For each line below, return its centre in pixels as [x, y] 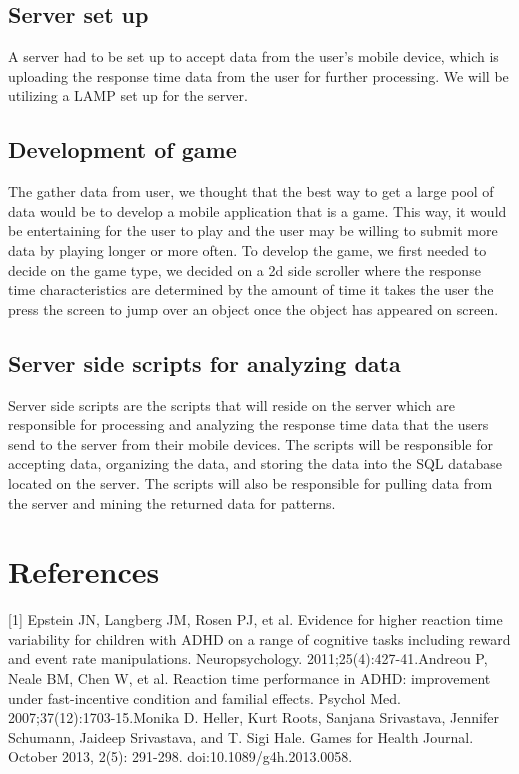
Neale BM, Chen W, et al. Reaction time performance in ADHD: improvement [249, 678]
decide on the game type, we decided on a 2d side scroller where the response [244, 269]
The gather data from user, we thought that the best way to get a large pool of [251, 191]
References [84, 571]
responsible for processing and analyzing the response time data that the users [248, 424]
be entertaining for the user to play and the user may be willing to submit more [253, 230]
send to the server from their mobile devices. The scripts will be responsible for [250, 443]
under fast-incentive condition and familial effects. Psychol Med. [204, 697]
